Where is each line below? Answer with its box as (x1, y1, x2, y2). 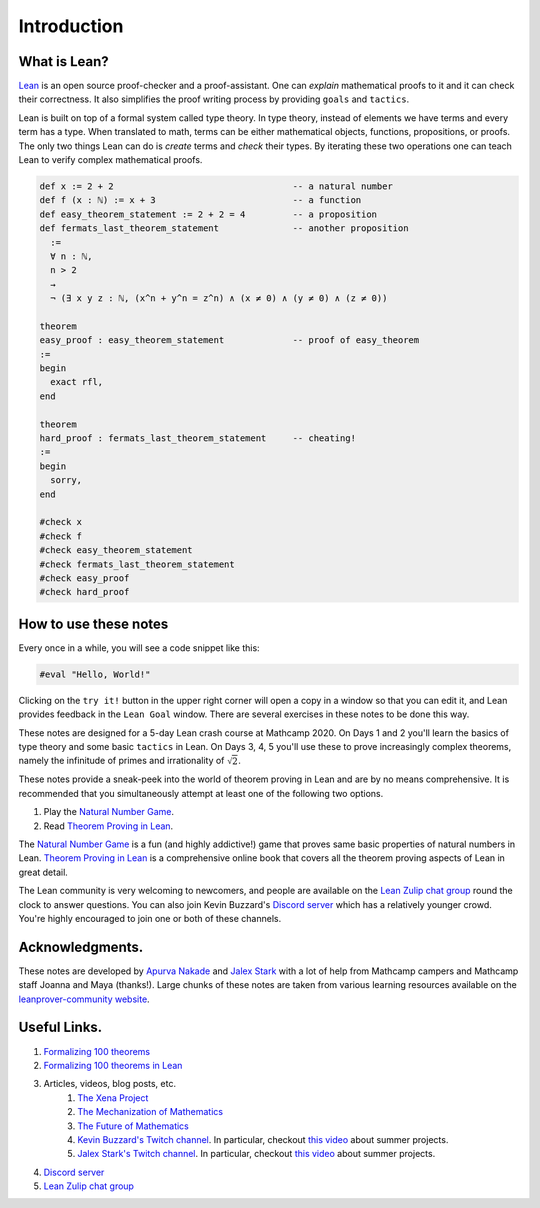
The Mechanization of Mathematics (77, 1106, 224, 1118)
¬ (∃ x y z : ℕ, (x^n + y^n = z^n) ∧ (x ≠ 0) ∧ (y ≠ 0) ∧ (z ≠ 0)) (50, 293, 388, 304)
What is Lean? (18, 53, 109, 70)
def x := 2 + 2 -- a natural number (39, 181, 394, 192)
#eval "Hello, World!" (39, 668, 151, 680)
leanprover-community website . (18, 993, 150, 1005)
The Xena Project (77, 1091, 149, 1104)
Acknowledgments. (18, 938, 144, 955)
